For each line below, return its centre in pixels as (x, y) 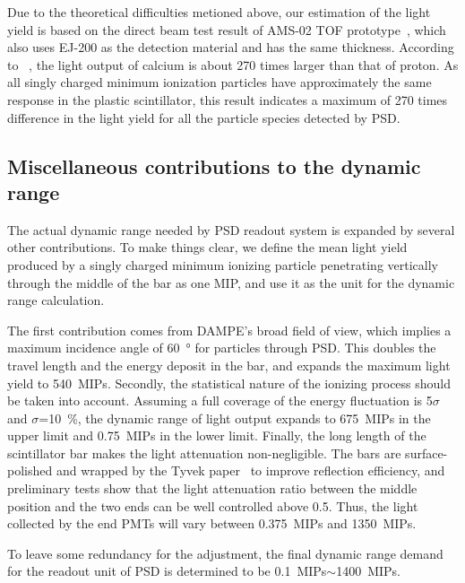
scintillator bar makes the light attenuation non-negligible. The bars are (204, 452)
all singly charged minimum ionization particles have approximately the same (220, 82)
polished (30, 470)
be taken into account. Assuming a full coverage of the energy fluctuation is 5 (220, 400)
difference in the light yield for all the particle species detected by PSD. (204, 117)
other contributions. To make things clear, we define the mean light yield (207, 247)
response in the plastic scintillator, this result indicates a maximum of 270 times (228, 99)
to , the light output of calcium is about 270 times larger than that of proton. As (233, 64)
